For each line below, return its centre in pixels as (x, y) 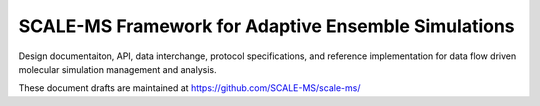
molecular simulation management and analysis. (117, 69)
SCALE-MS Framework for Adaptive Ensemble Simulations (266, 26)
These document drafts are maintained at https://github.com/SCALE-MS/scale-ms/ (189, 88)
